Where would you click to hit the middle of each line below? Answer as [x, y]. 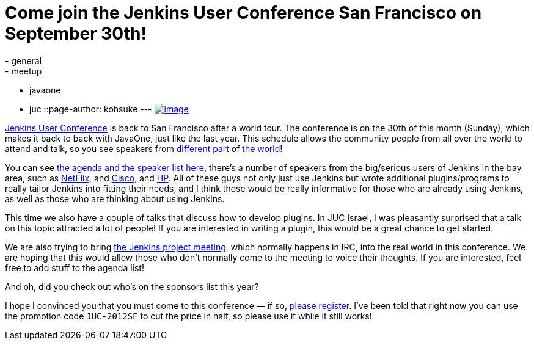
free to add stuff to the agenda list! [75, 267]
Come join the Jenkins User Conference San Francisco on [243, 13]
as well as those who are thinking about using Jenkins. [115, 198]
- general [24, 60]
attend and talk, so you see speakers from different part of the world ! [144, 148]
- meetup [24, 71]
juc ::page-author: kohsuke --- [91, 109]
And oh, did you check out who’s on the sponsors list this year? [132, 286]
